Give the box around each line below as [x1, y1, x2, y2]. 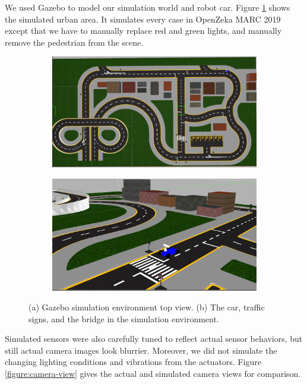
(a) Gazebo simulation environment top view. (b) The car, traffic [29, 301, 265, 313]
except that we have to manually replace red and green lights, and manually [5, 24, 282, 37]
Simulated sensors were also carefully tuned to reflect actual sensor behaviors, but [5, 332, 303, 345]
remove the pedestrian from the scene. [5, 36, 144, 48]
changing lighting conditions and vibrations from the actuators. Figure [5, 356, 261, 368]
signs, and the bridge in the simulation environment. [29, 312, 219, 325]
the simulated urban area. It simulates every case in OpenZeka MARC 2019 [5, 12, 281, 25]
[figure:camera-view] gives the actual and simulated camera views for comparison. [5, 367, 301, 380]
